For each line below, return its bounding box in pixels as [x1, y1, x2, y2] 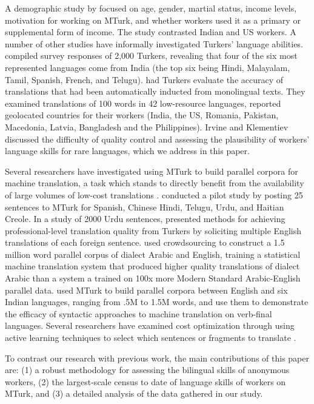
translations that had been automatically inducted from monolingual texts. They [5, 85, 306, 98]
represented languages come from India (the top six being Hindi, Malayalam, [5, 61, 290, 73]
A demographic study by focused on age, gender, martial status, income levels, [5, 2, 297, 14]
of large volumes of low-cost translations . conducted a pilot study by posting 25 [5, 188, 303, 201]
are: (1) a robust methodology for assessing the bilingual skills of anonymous [5, 363, 290, 376]
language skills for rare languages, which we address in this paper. [5, 144, 250, 157]
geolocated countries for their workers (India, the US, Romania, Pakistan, [5, 109, 279, 121]
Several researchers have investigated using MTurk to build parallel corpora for [5, 164, 298, 177]
